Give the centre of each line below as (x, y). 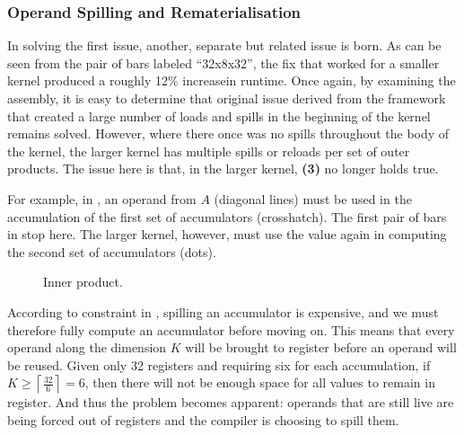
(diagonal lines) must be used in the (313, 198)
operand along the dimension (87, 347)
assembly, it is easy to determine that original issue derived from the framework (227, 98)
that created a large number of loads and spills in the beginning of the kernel (219, 115)
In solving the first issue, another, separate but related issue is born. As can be (224, 45)
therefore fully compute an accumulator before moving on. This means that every (231, 329)
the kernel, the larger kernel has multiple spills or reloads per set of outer (209, 151)
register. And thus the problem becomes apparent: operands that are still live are (231, 402)
